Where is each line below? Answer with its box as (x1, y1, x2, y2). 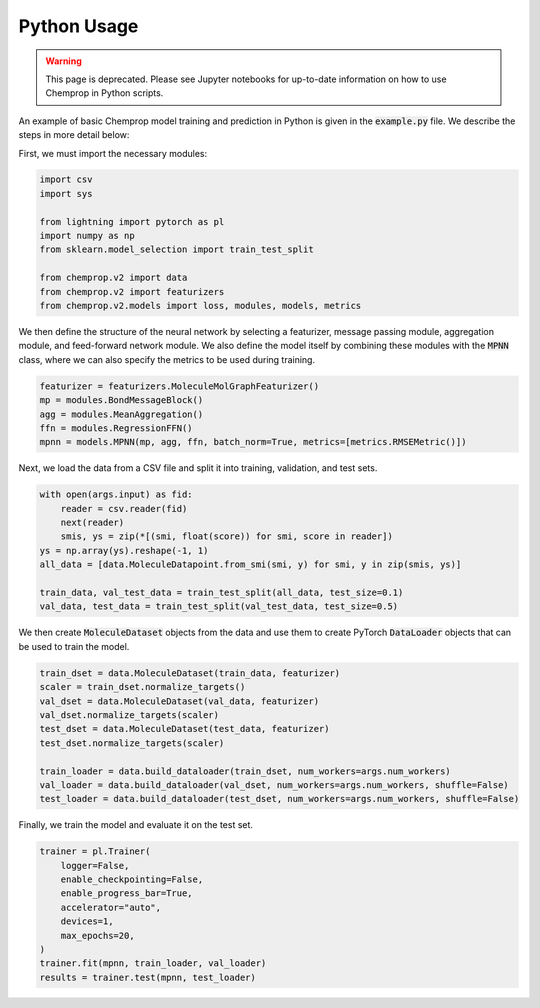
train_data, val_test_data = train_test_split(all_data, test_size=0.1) (39, 587, 404, 599)
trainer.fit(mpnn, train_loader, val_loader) (39, 958, 267, 969)
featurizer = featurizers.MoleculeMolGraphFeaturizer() (39, 380, 320, 392)
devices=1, (60, 916, 114, 927)
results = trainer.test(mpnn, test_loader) (39, 971, 257, 983)
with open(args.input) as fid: (39, 489, 194, 500)
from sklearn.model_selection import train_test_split (39, 244, 314, 255)
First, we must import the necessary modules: (18, 147, 208, 159)
